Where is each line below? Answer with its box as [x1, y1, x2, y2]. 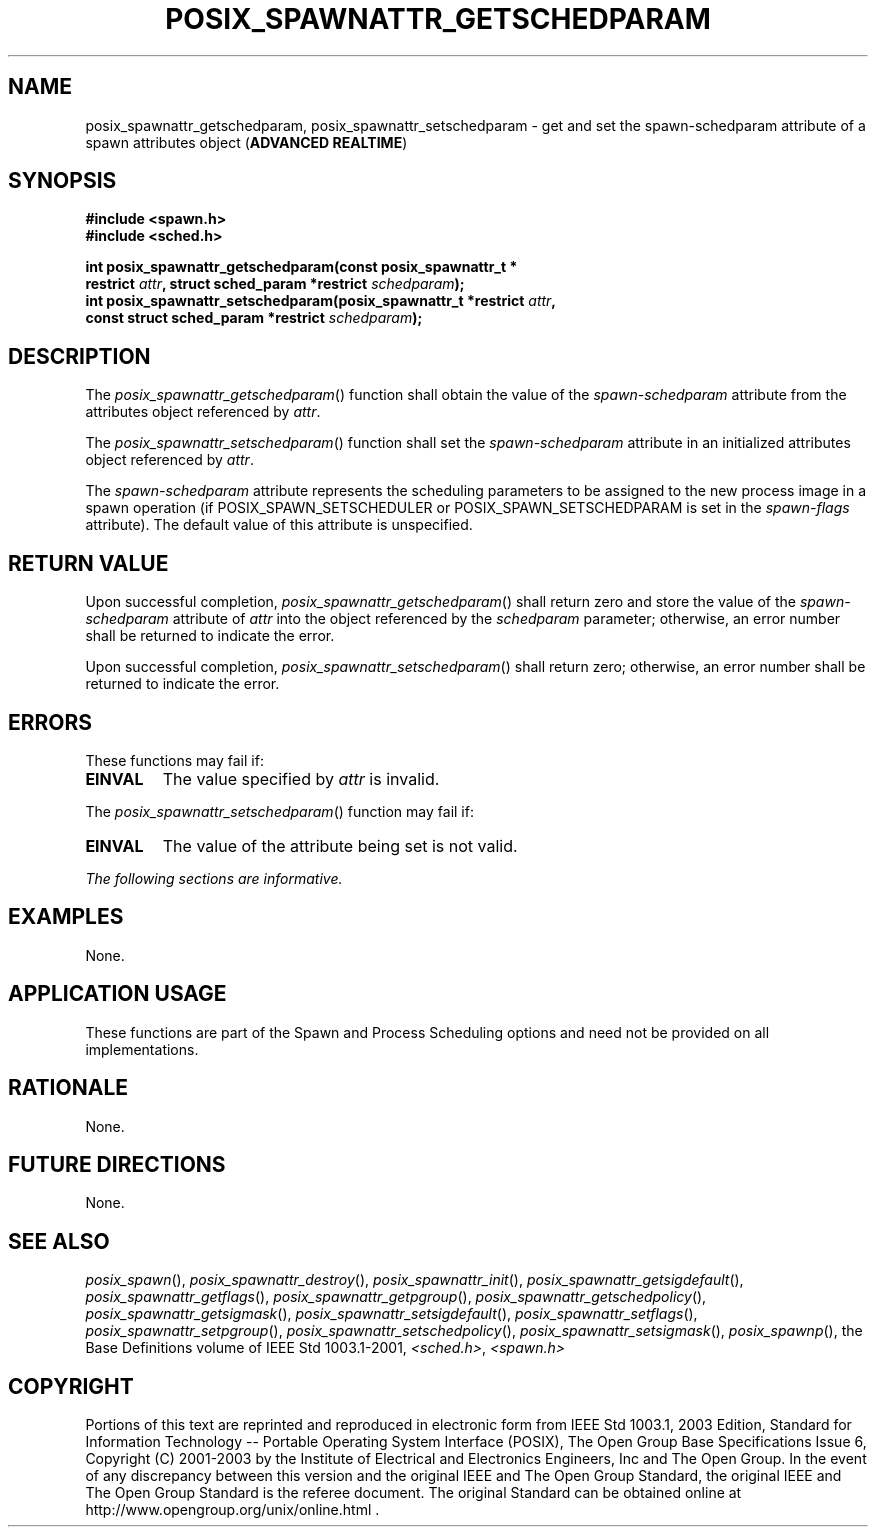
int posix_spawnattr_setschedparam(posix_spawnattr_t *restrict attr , [85, 292, 556, 310]
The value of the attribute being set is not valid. [162, 835, 518, 856]
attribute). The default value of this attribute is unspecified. [85, 516, 473, 534]
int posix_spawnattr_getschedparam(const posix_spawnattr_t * [85, 258, 518, 276]
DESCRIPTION [8, 343, 151, 369]
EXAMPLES [8, 904, 124, 930]
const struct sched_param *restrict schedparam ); [85, 309, 423, 327]
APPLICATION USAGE [8, 981, 227, 1007]
